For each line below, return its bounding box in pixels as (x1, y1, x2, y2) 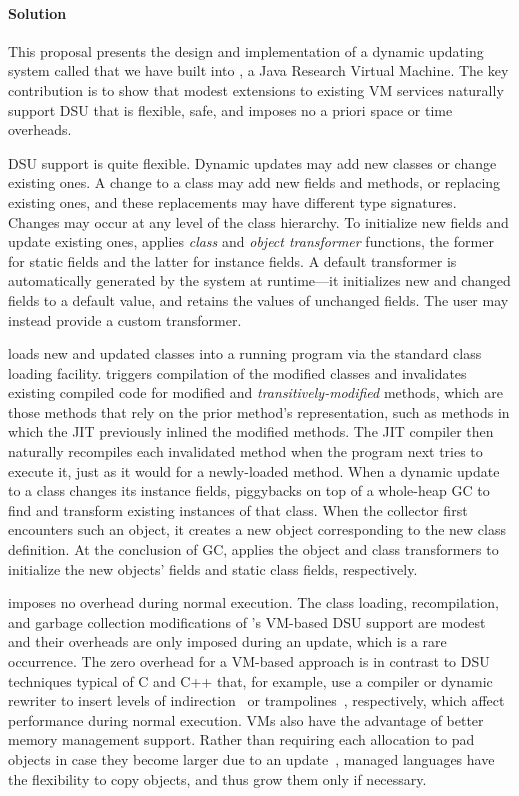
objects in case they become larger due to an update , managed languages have (8, 748, 495, 769)
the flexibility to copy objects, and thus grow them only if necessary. (8, 768, 427, 789)
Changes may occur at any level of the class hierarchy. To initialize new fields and (8, 211, 509, 232)
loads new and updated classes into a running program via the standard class (8, 343, 482, 364)
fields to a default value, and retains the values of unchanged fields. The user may (8, 289, 509, 310)
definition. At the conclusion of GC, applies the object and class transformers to (8, 539, 499, 560)
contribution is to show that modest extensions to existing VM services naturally (8, 79, 504, 100)
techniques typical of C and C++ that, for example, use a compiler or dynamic (8, 670, 493, 691)
